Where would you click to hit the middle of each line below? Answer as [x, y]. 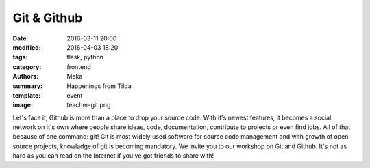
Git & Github [48, 18]
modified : [27, 47]
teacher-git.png [89, 105]
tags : [20, 57]
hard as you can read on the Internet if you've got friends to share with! [113, 156]
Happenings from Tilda [99, 86]
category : [27, 67]
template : [27, 95]
